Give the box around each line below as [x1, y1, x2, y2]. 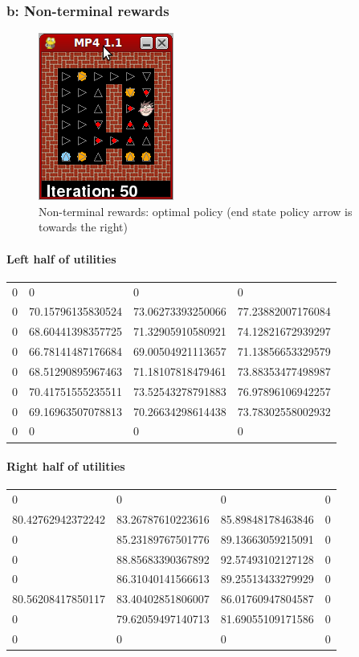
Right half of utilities [6, 458, 125, 475]
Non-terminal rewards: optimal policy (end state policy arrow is [39, 202, 353, 219]
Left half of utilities [6, 250, 116, 267]
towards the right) [39, 218, 128, 235]
